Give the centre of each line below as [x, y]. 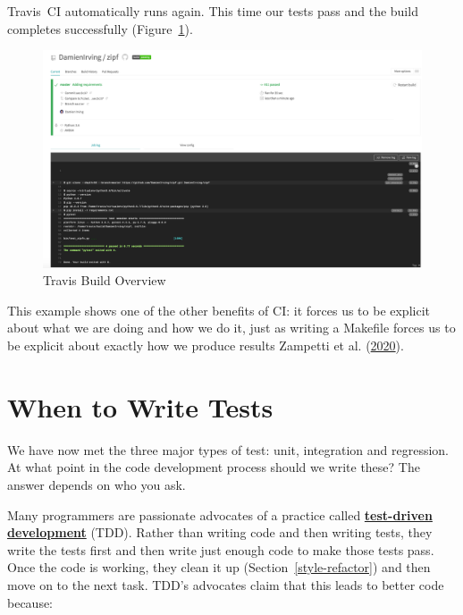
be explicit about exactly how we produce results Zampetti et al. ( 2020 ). [206, 345]
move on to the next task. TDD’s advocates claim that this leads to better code [226, 584]
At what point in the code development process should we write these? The [214, 467]
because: [30, 602]
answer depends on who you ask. [97, 484]
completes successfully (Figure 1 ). [100, 28]
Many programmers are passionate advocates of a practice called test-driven [220, 514]
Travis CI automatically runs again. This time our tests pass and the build [213, 11]
